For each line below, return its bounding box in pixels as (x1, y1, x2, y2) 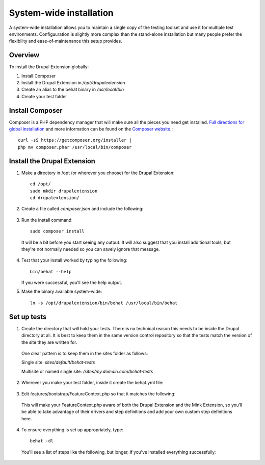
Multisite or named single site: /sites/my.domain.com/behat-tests (21, 368, 153, 374)
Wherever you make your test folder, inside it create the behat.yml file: (21, 380, 164, 386)
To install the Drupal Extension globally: (9, 64, 89, 70)
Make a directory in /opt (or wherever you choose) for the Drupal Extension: (21, 170, 175, 176)
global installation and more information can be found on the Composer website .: (9, 126, 173, 132)
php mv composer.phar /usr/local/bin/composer (18, 144, 132, 150)
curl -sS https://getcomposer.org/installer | (18, 137, 132, 143)
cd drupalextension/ (30, 195, 79, 201)
